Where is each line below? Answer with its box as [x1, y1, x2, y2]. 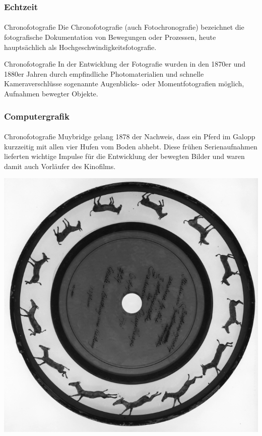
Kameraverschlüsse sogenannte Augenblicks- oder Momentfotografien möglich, [4, 78, 244, 89]
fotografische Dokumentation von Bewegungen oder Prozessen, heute [4, 32, 216, 42]
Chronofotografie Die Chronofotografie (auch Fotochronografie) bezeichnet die [4, 22, 244, 32]
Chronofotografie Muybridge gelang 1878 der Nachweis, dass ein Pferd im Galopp [4, 131, 255, 142]
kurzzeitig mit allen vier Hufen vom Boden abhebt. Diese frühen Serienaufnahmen [4, 141, 257, 151]
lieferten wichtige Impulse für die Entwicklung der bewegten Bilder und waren [4, 151, 245, 161]
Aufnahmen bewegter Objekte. [4, 88, 98, 98]
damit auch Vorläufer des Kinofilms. [4, 160, 116, 171]
